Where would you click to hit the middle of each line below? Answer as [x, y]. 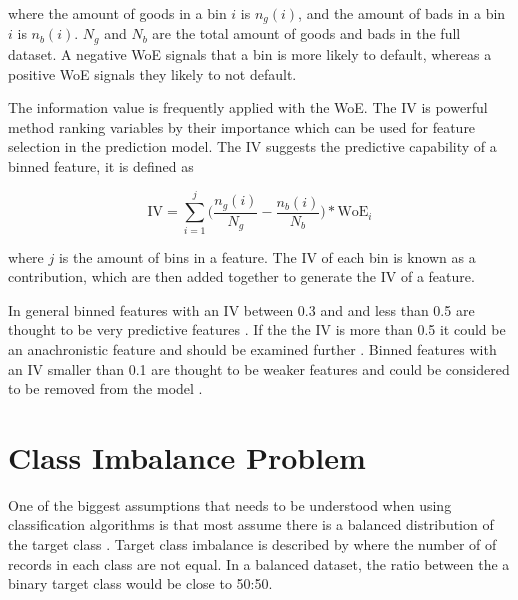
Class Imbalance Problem [187, 456]
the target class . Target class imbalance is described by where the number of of [252, 544]
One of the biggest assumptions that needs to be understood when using [230, 504]
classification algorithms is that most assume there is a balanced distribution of [251, 524]
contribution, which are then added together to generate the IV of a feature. [241, 276]
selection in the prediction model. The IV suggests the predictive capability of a [252, 146]
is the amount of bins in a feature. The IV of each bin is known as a [267, 256]
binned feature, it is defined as [101, 165]
